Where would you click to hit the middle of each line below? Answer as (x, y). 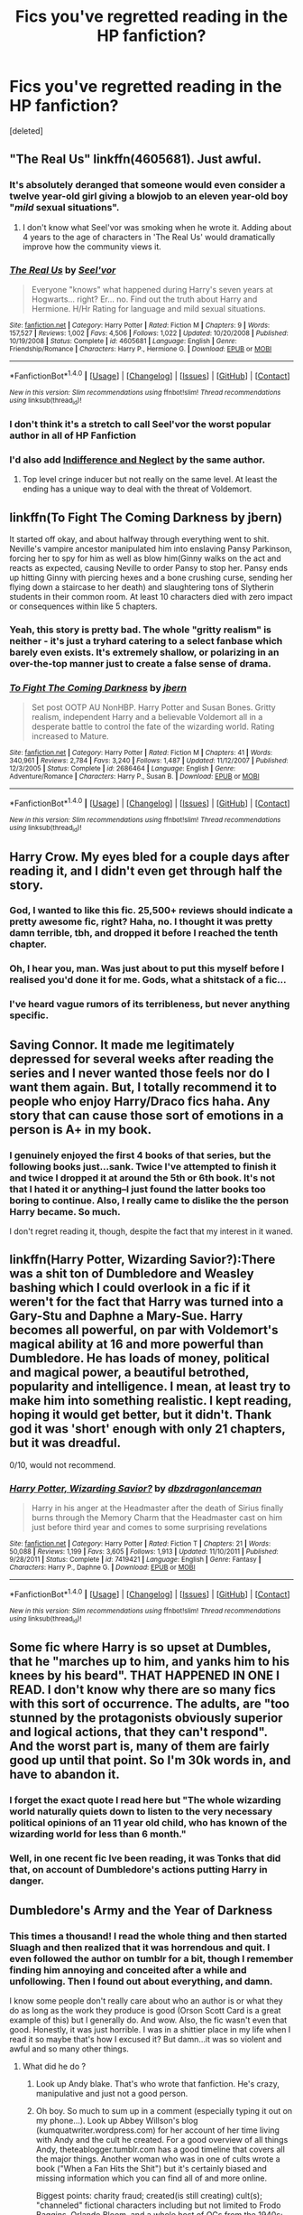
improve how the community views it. (92, 247)
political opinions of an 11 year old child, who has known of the (148, 1823)
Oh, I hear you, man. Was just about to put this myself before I (147, 968)
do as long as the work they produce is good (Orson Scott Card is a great (145, 2010)
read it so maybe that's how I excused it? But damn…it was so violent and (146, 2039)
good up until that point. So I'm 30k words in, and (150, 1760)
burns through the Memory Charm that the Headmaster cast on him (156, 1518)
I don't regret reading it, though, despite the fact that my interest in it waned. (151, 1231)
